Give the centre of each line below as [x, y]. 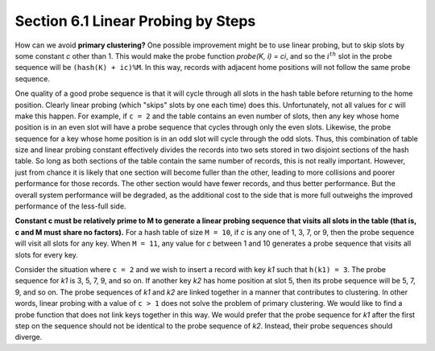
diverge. [29, 337]
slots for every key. [46, 254]
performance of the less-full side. [70, 206]
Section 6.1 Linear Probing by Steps [135, 21]
